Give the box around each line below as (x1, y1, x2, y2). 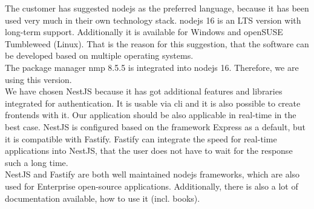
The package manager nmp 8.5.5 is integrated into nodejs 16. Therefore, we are (5, 61, 299, 73)
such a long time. (5, 156, 68, 168)
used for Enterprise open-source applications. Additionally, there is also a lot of (5, 179, 298, 192)
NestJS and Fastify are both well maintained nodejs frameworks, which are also (5, 168, 300, 181)
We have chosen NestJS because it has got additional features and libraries (5, 85, 283, 98)
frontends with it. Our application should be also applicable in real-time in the (5, 108, 296, 121)
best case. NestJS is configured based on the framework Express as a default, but (5, 120, 306, 133)
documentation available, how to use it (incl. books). (5, 191, 200, 204)
